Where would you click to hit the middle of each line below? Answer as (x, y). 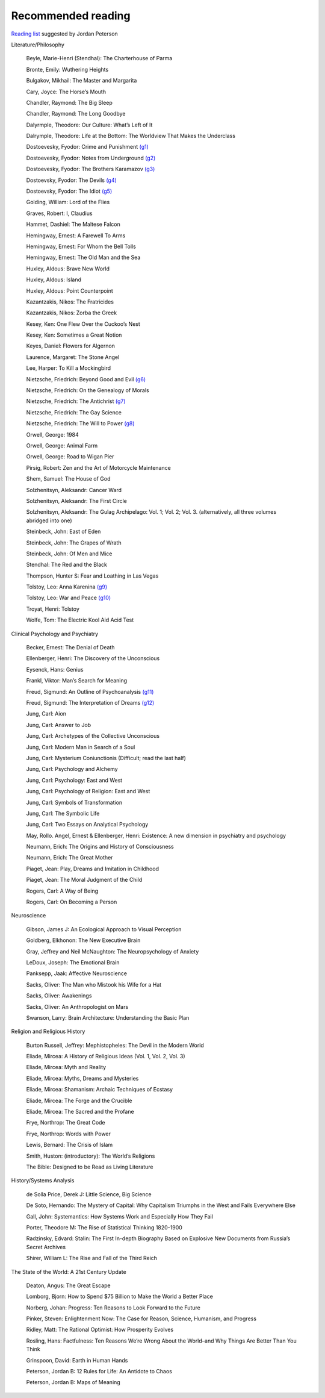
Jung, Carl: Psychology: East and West (74, 780)
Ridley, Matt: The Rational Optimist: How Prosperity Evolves (100, 1330)
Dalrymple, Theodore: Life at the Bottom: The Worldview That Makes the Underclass (131, 136)
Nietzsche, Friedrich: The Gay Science (74, 412)
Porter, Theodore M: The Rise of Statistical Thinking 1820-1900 (104, 1227)
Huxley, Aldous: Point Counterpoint (70, 291)
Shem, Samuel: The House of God (68, 479)
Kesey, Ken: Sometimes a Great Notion (74, 335)
